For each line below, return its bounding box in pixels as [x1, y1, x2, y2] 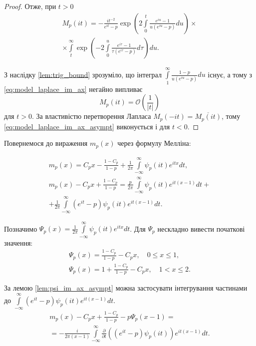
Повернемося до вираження [4, 138, 88, 148]
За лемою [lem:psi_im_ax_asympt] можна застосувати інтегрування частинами [4, 283, 248, 293]
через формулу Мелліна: [117, 138, 191, 148]
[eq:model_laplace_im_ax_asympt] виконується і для [4, 121, 170, 131]
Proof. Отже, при [4, 1, 56, 11]
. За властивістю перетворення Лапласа [31, 111, 151, 121]
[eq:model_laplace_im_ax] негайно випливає [4, 83, 143, 94]
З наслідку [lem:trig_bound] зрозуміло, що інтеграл [4, 69, 162, 79]
